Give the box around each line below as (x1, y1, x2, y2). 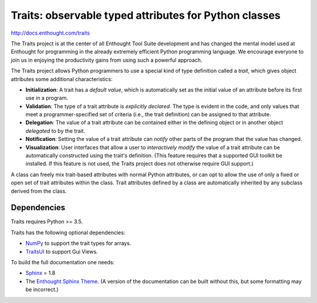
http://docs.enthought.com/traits (11, 29, 90, 36)
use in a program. (25, 95, 69, 102)
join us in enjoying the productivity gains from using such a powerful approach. (11, 56, 203, 63)
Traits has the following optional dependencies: (11, 229, 126, 236)
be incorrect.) (25, 286, 59, 293)
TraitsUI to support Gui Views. (25, 248, 98, 255)
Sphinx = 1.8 (25, 270, 56, 277)
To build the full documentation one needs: (11, 259, 114, 266)
